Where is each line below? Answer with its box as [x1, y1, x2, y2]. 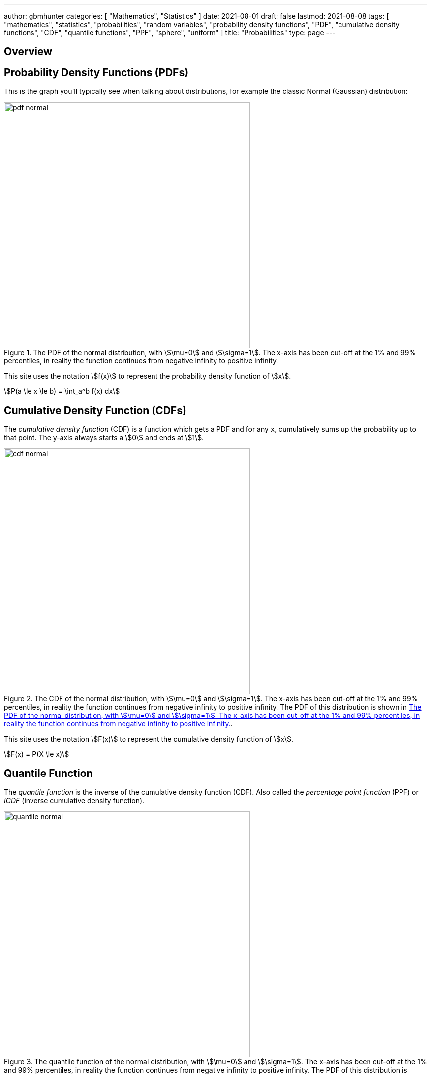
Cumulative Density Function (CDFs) [4, 404, 186, 417]
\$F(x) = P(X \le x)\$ [4, 750, 69, 759]
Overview [4, 45, 53, 58]
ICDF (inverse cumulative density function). [4, 796, 145, 805]
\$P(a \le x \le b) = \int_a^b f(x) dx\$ [4, 387, 120, 396]
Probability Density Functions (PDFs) [4, 66, 189, 79]
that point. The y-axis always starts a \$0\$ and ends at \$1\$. [4, 433, 204, 442]
